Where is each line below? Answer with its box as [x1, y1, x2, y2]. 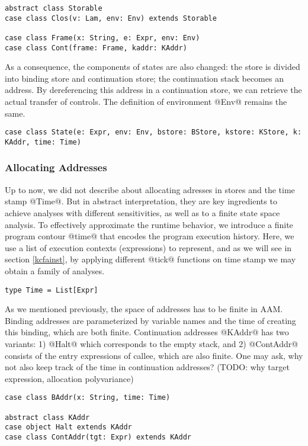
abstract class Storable [5, 4, 102, 12]
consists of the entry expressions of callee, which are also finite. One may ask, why [5, 349, 303, 361]
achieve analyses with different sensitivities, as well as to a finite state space [5, 206, 280, 219]
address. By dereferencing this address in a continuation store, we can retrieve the [5, 84, 302, 96]
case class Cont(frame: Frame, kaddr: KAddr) [5, 43, 187, 52]
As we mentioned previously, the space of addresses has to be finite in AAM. [5, 303, 283, 315]
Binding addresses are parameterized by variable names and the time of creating [5, 314, 296, 326]
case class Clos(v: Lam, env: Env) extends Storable [5, 14, 217, 23]
